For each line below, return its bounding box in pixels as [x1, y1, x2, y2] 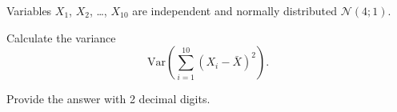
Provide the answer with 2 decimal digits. [6, 90, 211, 107]
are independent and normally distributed [132, 2, 338, 18]
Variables [6, 2, 52, 18]
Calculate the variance [6, 29, 116, 46]
